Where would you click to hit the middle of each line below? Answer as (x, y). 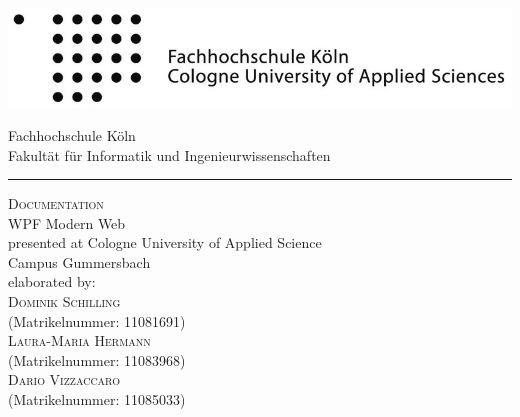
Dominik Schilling (64, 301)
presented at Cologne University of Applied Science (165, 242)
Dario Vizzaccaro (64, 379)
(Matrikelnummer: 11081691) (97, 320)
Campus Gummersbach (79, 261)
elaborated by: (52, 281)
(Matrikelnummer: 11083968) (97, 359)
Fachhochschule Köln (72, 134)
